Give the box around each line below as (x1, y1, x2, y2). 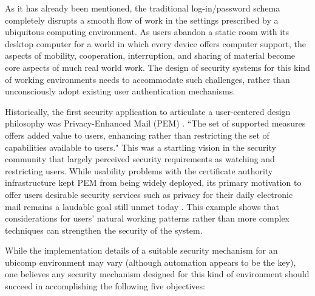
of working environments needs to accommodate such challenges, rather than (5, 73, 290, 85)
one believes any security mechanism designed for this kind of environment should (5, 268, 310, 280)
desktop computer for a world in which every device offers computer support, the (5, 37, 306, 50)
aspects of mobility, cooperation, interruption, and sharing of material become (5, 49, 296, 62)
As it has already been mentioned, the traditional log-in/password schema (5, 2, 280, 14)
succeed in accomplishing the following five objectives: (5, 280, 205, 292)
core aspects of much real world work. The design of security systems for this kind (5, 61, 310, 73)
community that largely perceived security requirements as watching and (5, 153, 275, 165)
